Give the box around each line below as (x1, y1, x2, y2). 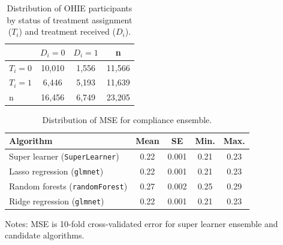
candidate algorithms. (5, 229, 85, 241)
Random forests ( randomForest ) (9, 179, 128, 192)
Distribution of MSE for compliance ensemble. (42, 114, 212, 126)
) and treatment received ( (19, 25, 116, 38)
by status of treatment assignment (7, 13, 133, 26)
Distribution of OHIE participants (7, 2, 133, 14)
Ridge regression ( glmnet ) (9, 194, 104, 207)
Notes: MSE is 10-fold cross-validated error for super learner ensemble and (5, 217, 278, 229)
